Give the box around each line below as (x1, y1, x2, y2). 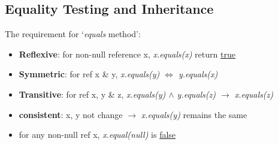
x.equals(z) (234, 87, 273, 100)
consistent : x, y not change (19, 108, 123, 120)
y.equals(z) (177, 87, 216, 100)
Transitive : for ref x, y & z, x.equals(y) (19, 87, 166, 100)
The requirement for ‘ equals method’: (5, 28, 141, 40)
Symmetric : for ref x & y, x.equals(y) (19, 68, 160, 80)
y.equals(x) (178, 68, 218, 80)
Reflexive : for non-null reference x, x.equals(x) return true (19, 47, 235, 60)
